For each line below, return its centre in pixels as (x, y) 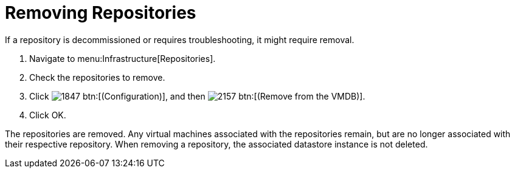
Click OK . (48, 115)
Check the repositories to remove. (97, 77)
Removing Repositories (101, 13)
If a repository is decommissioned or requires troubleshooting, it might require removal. (180, 39)
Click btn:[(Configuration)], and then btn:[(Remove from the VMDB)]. (197, 96)
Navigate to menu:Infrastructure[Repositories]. (123, 58)
